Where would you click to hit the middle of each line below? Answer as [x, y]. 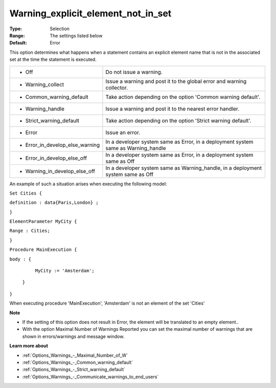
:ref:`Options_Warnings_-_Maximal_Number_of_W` [75, 355]
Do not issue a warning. [134, 72]
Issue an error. [123, 132]
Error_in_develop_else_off [56, 158]
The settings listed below [76, 35]
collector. [117, 88]
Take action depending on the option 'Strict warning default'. [178, 120]
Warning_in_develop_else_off [60, 171]
